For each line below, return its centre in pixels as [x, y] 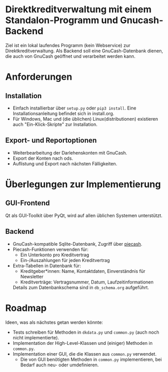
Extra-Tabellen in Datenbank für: [47, 266]
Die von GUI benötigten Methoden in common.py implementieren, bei [91, 359]
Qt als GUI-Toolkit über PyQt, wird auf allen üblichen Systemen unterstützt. [84, 215]
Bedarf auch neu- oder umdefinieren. [59, 365]
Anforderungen [39, 77]
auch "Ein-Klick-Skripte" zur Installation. [55, 124]
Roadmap [26, 308]
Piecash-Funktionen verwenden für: [50, 249]
